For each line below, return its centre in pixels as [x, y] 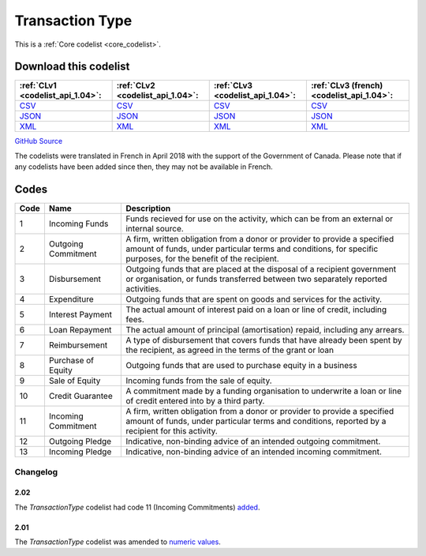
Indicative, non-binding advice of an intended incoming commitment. [254, 452]
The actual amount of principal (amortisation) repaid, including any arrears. [265, 330]
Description [148, 208]
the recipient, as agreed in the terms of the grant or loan [230, 350]
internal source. [155, 229]
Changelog [36, 471]
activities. [144, 289]
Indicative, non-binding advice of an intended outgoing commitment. [253, 441]
